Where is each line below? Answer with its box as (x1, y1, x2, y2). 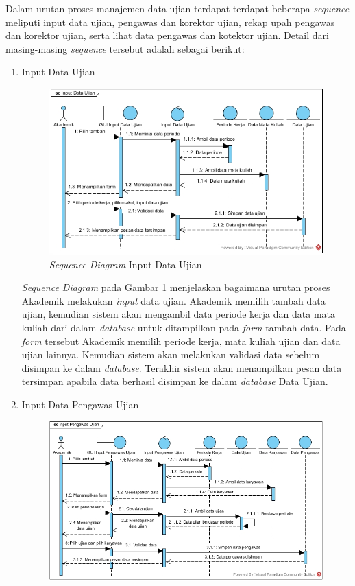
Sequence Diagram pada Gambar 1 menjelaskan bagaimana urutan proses (21, 280, 330, 294)
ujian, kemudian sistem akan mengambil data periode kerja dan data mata (21, 307, 335, 321)
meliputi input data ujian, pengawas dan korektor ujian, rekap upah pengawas (5, 14, 335, 29)
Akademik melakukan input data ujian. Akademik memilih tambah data (21, 293, 326, 307)
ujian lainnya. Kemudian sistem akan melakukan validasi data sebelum (21, 347, 320, 362)
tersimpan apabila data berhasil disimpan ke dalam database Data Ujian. (21, 374, 328, 388)
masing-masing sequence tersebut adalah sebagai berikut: (5, 41, 245, 56)
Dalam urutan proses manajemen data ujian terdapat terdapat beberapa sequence (5, 1, 350, 15)
